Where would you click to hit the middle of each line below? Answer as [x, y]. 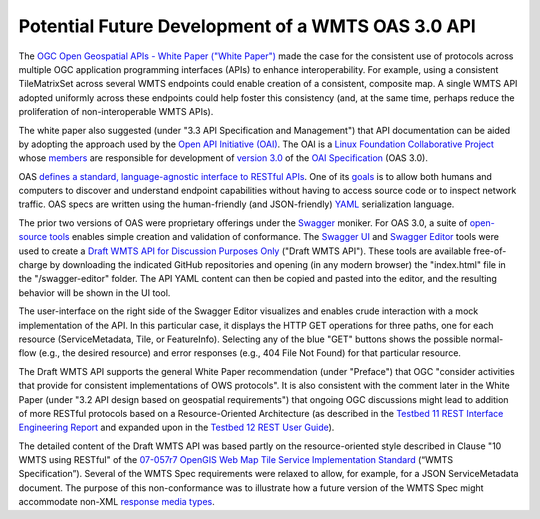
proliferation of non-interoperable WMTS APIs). [116, 112]
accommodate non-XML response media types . [116, 502]
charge [33, 265]
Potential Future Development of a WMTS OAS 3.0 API [247, 26]
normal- [487, 339]
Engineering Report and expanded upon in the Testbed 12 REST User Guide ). [176, 427]
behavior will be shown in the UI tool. [94, 292]
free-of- [490, 251]
